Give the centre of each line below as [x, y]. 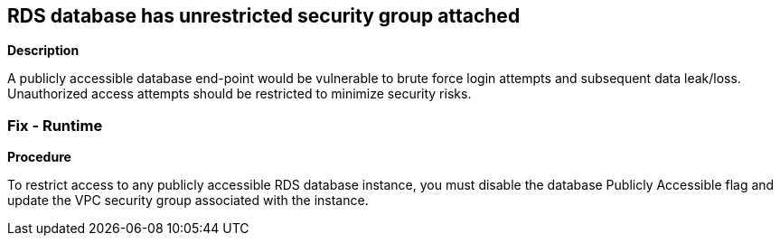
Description [43, 51]
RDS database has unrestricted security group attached [264, 16]
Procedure [39, 157]
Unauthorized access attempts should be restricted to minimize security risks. [240, 94]
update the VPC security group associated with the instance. [188, 201]
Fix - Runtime [55, 125]
